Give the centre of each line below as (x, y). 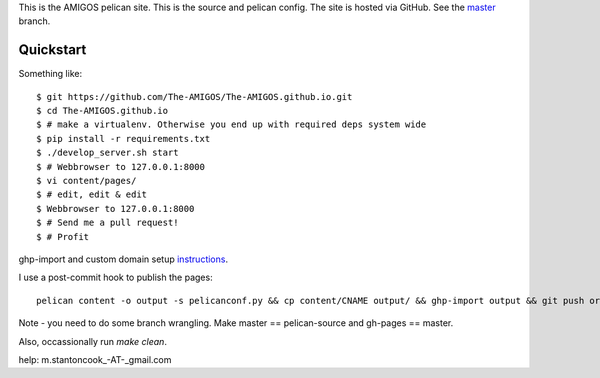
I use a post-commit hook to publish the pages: (116, 277)
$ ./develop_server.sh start (107, 153)
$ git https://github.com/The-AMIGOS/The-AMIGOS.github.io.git (194, 96)
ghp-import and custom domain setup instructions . (123, 259)
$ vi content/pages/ (86, 181)
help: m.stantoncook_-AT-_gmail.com (95, 359)
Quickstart (52, 50)
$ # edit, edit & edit (92, 194)
